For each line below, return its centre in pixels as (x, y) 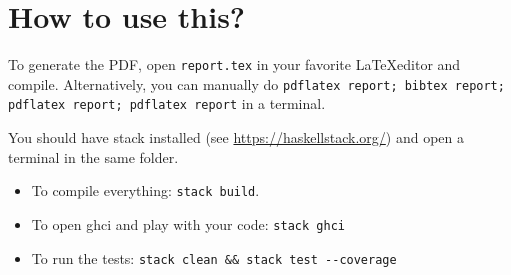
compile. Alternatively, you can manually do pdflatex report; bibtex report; (256, 83)
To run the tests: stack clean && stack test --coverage (214, 257)
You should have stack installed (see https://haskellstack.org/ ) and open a (236, 137)
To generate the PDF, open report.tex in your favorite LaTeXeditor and (234, 64)
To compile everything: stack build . (145, 190)
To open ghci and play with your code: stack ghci (188, 223)
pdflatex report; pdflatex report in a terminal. (167, 103)
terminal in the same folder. (93, 156)
